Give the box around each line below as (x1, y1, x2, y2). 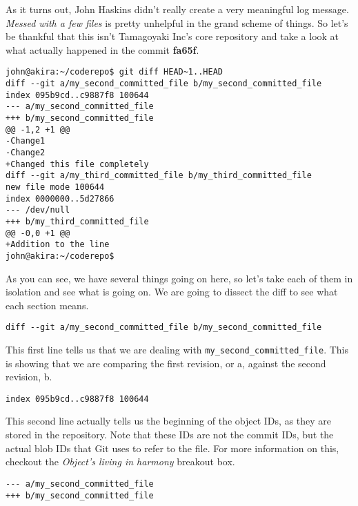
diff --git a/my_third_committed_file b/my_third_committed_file (6, 171, 312, 181)
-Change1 (6, 136, 46, 146)
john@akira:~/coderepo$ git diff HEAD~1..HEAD (6, 67, 223, 77)
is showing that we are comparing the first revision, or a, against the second (6, 356, 326, 370)
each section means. (6, 298, 89, 312)
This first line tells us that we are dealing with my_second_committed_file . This (6, 342, 348, 356)
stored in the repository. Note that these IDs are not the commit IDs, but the (6, 427, 334, 442)
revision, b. (6, 369, 52, 384)
